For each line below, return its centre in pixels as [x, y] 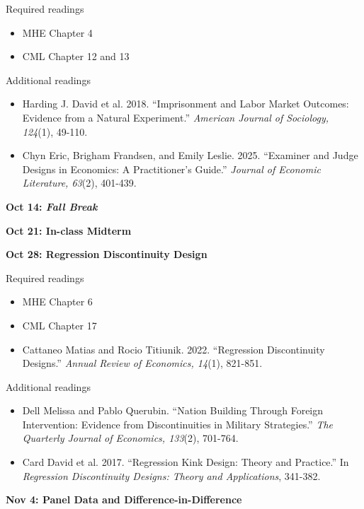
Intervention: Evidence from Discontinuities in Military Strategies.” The [178, 424]
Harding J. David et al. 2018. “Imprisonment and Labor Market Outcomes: [186, 104]
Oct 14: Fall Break [52, 206]
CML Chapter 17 [59, 325]
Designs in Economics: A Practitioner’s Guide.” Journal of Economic [171, 169]
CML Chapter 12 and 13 [76, 56]
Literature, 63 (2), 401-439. [79, 183]
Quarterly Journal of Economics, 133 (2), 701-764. [130, 438]
